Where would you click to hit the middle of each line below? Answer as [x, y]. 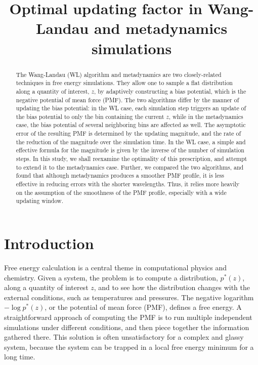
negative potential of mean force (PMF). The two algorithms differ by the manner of [127, 99]
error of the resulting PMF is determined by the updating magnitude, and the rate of [128, 133]
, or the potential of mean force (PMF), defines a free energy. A [143, 307]
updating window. [39, 201]
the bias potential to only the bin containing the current [90, 116]
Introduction [49, 243]
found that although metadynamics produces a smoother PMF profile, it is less [120, 175]
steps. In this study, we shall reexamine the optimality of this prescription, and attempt [132, 159]
